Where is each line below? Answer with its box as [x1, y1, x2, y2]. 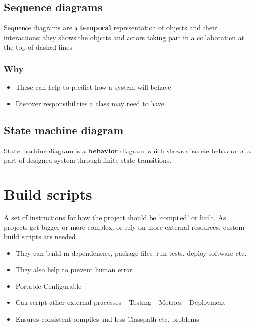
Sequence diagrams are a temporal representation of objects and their [4, 23, 217, 33]
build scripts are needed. [4, 231, 77, 242]
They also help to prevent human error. [15, 264, 134, 275]
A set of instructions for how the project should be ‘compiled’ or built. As [4, 212, 226, 222]
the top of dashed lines [4, 42, 72, 52]
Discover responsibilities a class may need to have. [15, 98, 166, 108]
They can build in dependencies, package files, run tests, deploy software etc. [15, 248, 247, 258]
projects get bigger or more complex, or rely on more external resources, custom [4, 222, 245, 232]
